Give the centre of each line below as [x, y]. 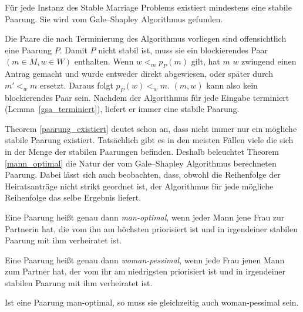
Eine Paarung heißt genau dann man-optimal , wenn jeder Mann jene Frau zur [145, 217]
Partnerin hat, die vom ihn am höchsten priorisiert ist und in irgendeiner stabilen [151, 228]
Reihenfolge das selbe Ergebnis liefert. [73, 197]
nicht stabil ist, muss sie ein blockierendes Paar [183, 50]
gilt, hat [206, 61]
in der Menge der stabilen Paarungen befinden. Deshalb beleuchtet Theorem [142, 151]
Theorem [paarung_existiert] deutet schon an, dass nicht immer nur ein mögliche [151, 128]
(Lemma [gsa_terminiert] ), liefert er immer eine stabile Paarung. [122, 109]
